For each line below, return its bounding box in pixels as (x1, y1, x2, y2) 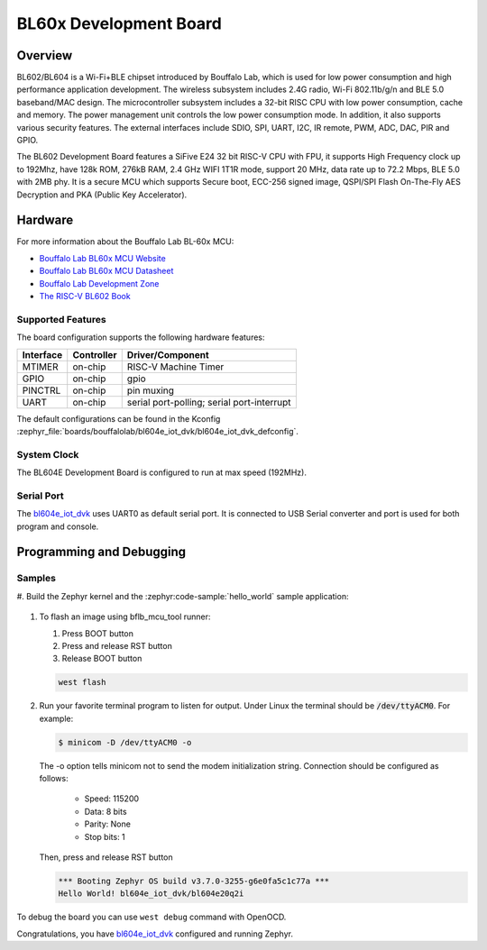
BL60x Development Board (16, 14, 223, 33)
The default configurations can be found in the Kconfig (16, 413, 221, 424)
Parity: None (84, 818, 131, 829)
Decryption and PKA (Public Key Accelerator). (16, 189, 188, 200)
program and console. (16, 521, 99, 532)
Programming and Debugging (16, 544, 187, 560)
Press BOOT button (61, 627, 134, 639)
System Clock (16, 448, 79, 461)
